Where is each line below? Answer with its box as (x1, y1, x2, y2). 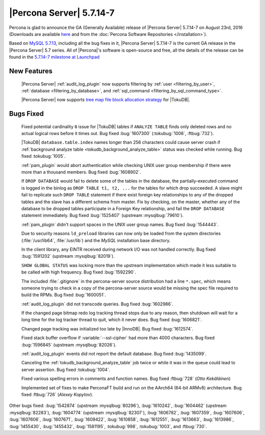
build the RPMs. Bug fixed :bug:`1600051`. (21, 292, 106, 298)
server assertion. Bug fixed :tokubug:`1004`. (21, 366, 110, 373)
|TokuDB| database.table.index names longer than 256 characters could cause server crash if (21, 139, 220, 145)
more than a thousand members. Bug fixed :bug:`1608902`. (21, 169, 141, 175)
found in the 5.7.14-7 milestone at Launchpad (9, 54, 100, 60)
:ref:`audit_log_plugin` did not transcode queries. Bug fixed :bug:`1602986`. (21, 301, 174, 307)
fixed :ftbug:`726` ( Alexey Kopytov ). (21, 391, 93, 397)
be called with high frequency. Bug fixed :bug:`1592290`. (21, 269, 136, 275)
